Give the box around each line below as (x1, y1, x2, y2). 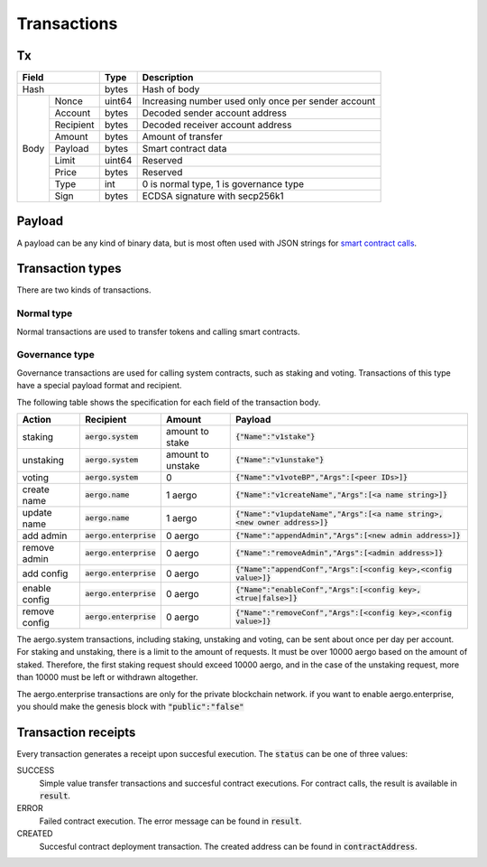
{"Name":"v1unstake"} (234, 455, 325, 465)
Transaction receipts (16, 724, 136, 740)
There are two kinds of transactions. (16, 284, 152, 295)
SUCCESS (16, 765, 55, 776)
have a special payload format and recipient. (16, 380, 182, 391)
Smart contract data (142, 143, 227, 155)
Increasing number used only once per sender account (142, 95, 376, 107)
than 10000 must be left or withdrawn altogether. (16, 672, 198, 683)
